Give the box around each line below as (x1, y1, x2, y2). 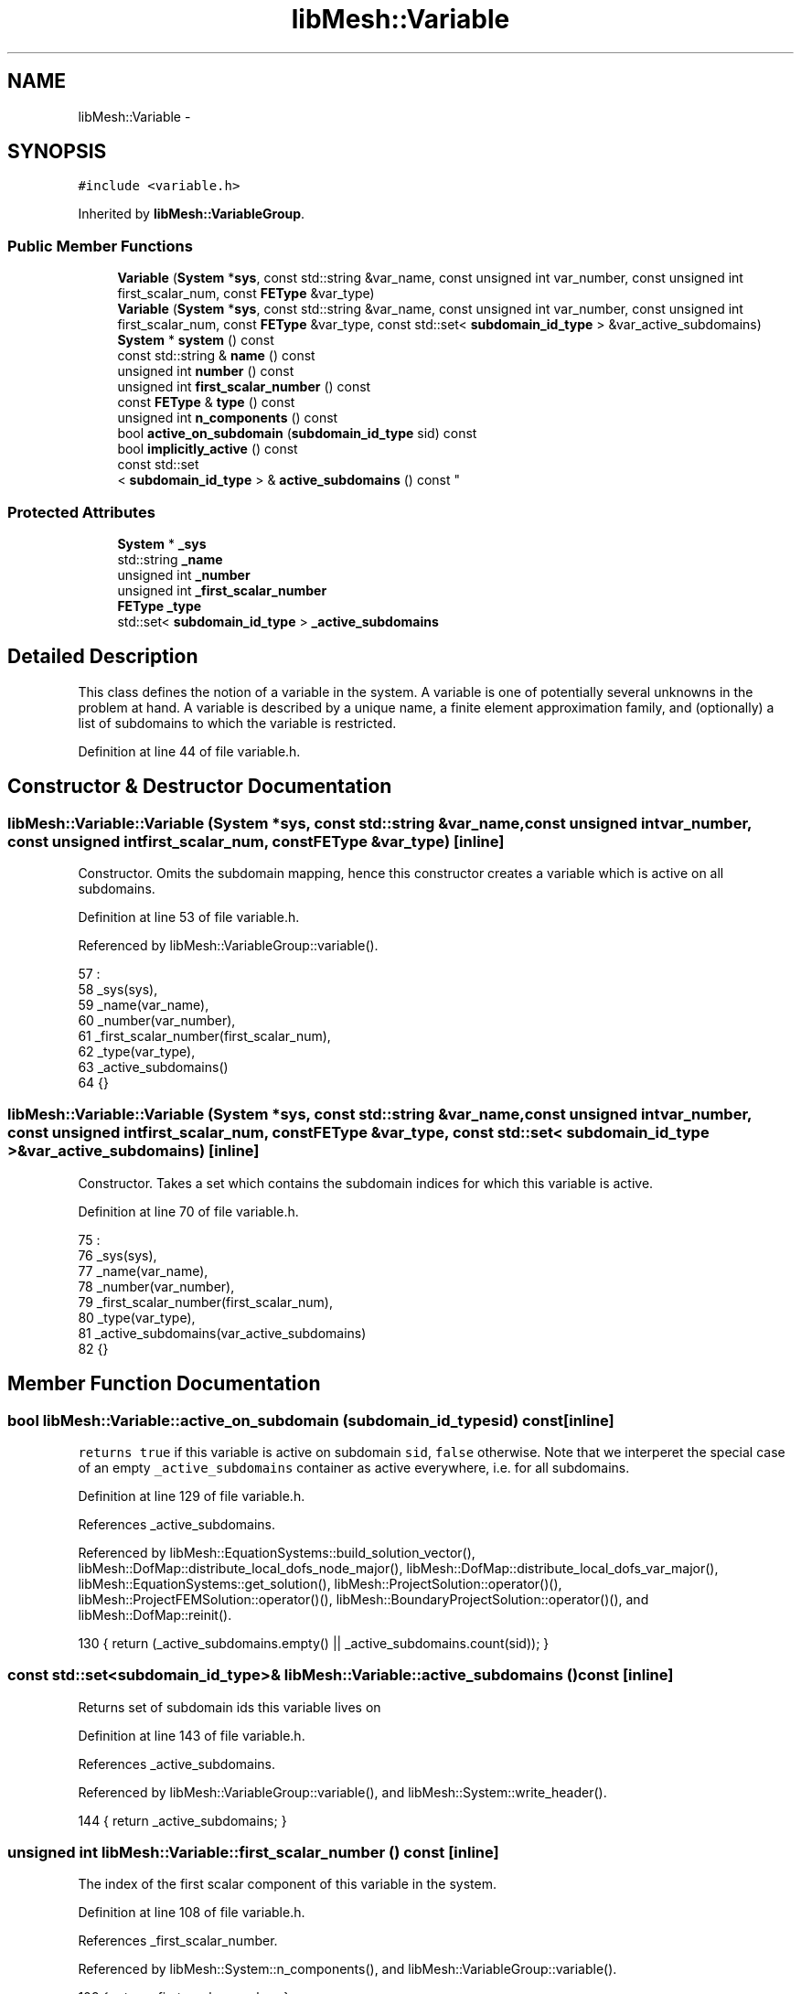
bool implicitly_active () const (117, 441, 298, 457)
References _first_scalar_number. (78, 1933, 278, 1949)
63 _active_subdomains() (78, 1059, 229, 1075)
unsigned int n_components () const (117, 410, 338, 426)
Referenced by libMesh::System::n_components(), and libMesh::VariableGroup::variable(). (78, 1961, 617, 1978)
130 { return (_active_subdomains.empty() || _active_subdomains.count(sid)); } (78, 1635, 550, 1651)
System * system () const (117, 332, 274, 348)
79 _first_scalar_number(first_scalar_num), (78, 1293, 333, 1310)
